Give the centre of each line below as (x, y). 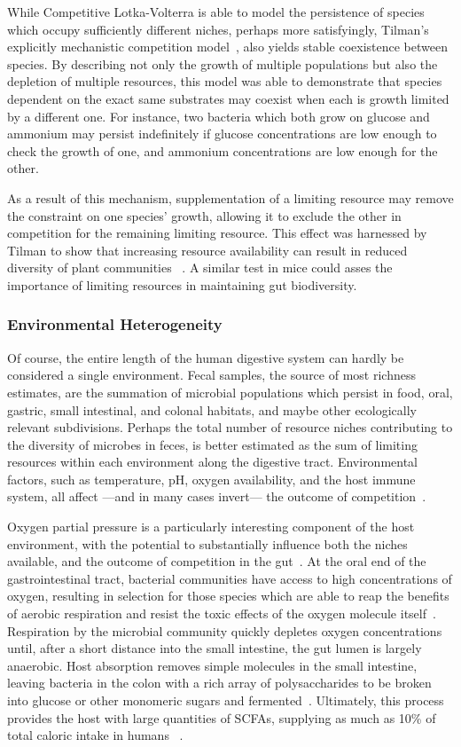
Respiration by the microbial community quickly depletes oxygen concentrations (225, 630)
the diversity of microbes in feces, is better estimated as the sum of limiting (212, 444)
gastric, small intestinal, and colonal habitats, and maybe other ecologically (212, 409)
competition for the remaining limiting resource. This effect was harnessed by (217, 233)
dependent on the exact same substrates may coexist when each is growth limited (228, 98)
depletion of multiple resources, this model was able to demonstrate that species (225, 81)
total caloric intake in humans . (95, 735)
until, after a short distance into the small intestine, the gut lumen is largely (215, 648)
